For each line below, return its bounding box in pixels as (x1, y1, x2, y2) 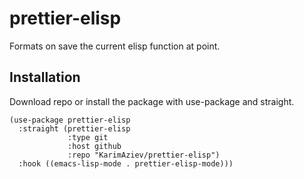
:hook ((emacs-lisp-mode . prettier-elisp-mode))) (18, 158, 234, 169)
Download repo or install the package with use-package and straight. (9, 95, 295, 107)
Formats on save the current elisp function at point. (9, 40, 221, 52)
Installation (9, 69, 81, 86)
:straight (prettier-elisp (18, 123, 131, 134)
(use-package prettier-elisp (9, 115, 131, 125)
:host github (67, 141, 122, 151)
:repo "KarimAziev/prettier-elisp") (67, 150, 221, 160)
